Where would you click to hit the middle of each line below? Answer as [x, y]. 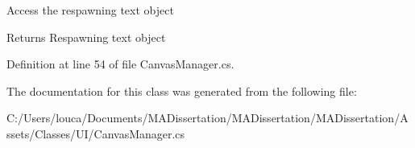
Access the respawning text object [90, 10]
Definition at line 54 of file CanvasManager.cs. [120, 64]
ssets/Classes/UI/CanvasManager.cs [96, 133]
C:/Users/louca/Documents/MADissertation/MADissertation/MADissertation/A [207, 118]
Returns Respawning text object [86, 37]
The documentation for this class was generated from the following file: [182, 90]
